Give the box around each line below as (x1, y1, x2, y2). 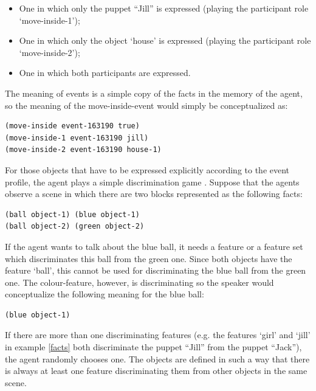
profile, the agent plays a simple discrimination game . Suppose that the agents (5, 175, 300, 188)
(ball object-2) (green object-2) (5, 222, 145, 231)
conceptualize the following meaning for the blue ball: (5, 288, 204, 300)
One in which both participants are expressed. (19, 66, 191, 79)
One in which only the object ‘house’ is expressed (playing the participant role (19, 34, 311, 47)
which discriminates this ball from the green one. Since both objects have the (5, 252, 292, 265)
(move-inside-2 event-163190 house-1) (5, 145, 162, 154)
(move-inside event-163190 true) (5, 122, 140, 131)
